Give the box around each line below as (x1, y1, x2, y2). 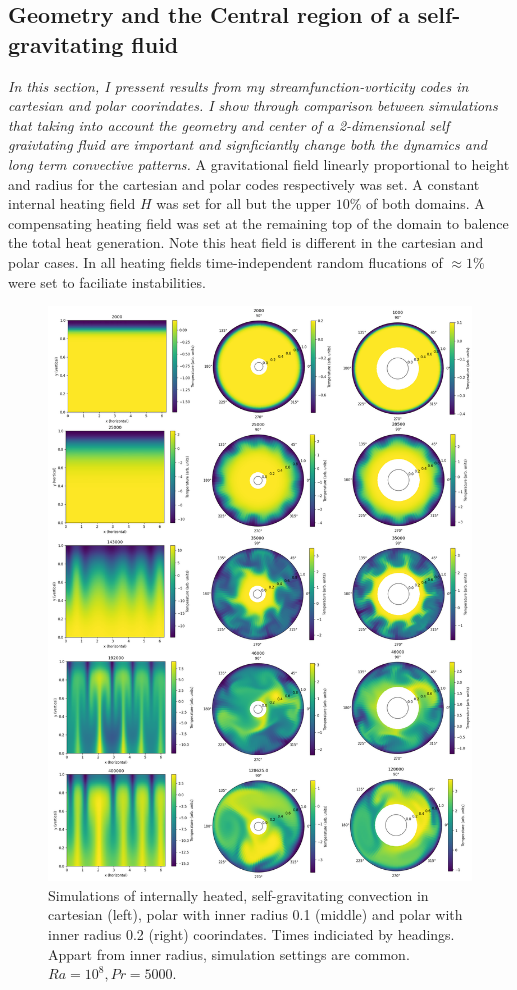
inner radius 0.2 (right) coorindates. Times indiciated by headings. (48, 923, 455, 944)
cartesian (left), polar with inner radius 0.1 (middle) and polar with (48, 904, 463, 925)
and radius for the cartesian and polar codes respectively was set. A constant (8, 173, 480, 194)
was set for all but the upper (156, 193, 332, 214)
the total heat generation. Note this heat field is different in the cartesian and (8, 232, 484, 253)
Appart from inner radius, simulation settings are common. (48, 943, 410, 964)
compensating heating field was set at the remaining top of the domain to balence (8, 212, 509, 233)
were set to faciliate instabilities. (8, 271, 206, 292)
